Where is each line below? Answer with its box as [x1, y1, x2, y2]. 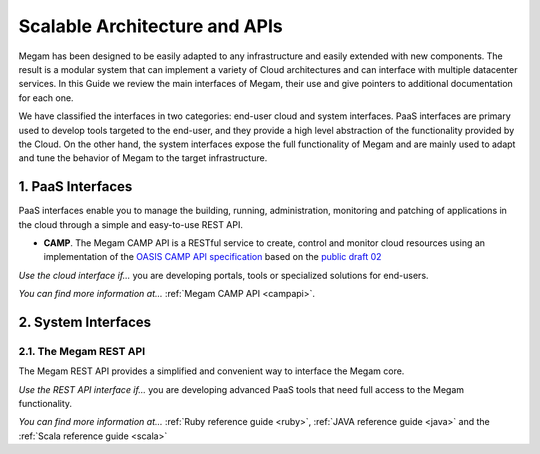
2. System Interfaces [18, 313, 152, 330]
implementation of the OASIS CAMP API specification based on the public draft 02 [43, 251, 382, 263]
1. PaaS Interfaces [18, 178, 133, 195]
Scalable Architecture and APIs [18, 15, 284, 37]
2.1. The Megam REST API [18, 344, 145, 358]
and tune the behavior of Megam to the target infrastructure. [18, 152, 268, 164]
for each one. [18, 91, 74, 104]
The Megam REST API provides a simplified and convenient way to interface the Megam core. [18, 365, 405, 377]
